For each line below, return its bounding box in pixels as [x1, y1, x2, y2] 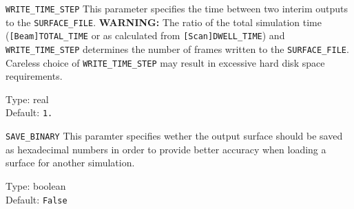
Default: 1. [6, 105, 53, 120]
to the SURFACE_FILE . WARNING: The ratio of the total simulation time [6, 14, 322, 29]
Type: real [6, 91, 49, 106]
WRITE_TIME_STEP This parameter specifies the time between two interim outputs [6, 1, 348, 15]
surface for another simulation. [6, 155, 135, 170]
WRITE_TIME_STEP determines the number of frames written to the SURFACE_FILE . [6, 41, 349, 56]
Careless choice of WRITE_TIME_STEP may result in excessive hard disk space [6, 55, 325, 69]
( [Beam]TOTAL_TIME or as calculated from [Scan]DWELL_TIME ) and [6, 28, 285, 43]
